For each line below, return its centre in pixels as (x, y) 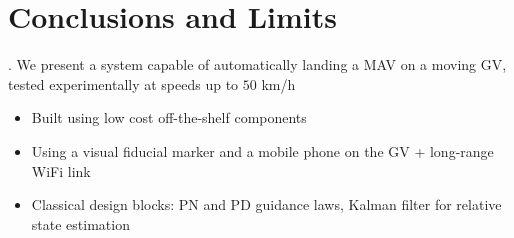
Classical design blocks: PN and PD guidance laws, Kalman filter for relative (266, 204)
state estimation (80, 223)
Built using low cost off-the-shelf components (169, 117)
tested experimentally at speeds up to (123, 83)
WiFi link (61, 170)
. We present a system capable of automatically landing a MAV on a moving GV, (257, 64)
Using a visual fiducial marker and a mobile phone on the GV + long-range (262, 150)
